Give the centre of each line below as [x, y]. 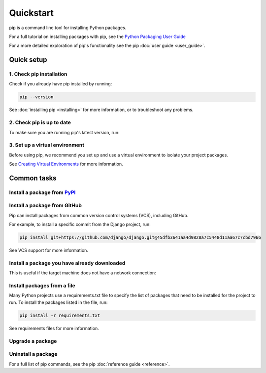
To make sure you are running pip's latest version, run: [65, 132]
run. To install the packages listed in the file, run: [58, 302]
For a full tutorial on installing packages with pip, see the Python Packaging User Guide [97, 37]
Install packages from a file [42, 286]
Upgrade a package [33, 341]
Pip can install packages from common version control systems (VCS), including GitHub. [99, 215]
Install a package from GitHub [46, 206]
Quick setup [28, 60]
